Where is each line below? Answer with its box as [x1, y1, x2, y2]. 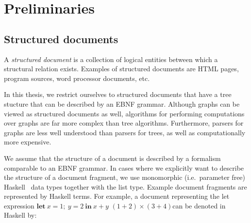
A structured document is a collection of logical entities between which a [4, 54, 218, 64]
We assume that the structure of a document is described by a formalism [4, 153, 221, 163]
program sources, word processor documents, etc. [4, 73, 150, 83]
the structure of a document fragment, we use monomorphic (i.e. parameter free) [4, 172, 246, 182]
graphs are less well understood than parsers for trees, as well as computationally [4, 127, 246, 137]
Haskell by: [4, 210, 37, 220]
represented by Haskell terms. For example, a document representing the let [4, 191, 230, 201]
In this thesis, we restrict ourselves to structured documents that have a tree [4, 89, 232, 99]
